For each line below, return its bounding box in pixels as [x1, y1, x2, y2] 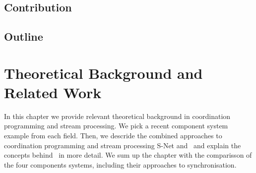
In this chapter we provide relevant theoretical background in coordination [4, 111, 231, 121]
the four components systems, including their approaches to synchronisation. [4, 159, 237, 170]
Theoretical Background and [4, 62, 203, 83]
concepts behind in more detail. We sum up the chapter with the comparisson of [4, 150, 252, 160]
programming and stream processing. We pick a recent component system [4, 120, 228, 131]
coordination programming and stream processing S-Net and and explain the [4, 140, 241, 150]
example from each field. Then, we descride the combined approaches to [4, 130, 222, 141]
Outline [4, 29, 43, 44]
